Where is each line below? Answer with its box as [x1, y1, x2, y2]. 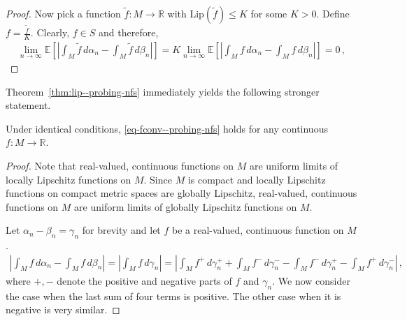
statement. [6, 98, 51, 112]
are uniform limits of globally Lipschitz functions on [74, 199, 297, 214]
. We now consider [272, 273, 350, 288]
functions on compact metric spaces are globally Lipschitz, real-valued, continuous [6, 186, 357, 200]
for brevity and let [82, 223, 161, 237]
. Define [316, 6, 350, 20]
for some [250, 6, 287, 20]
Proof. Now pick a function [6, 6, 121, 20]
